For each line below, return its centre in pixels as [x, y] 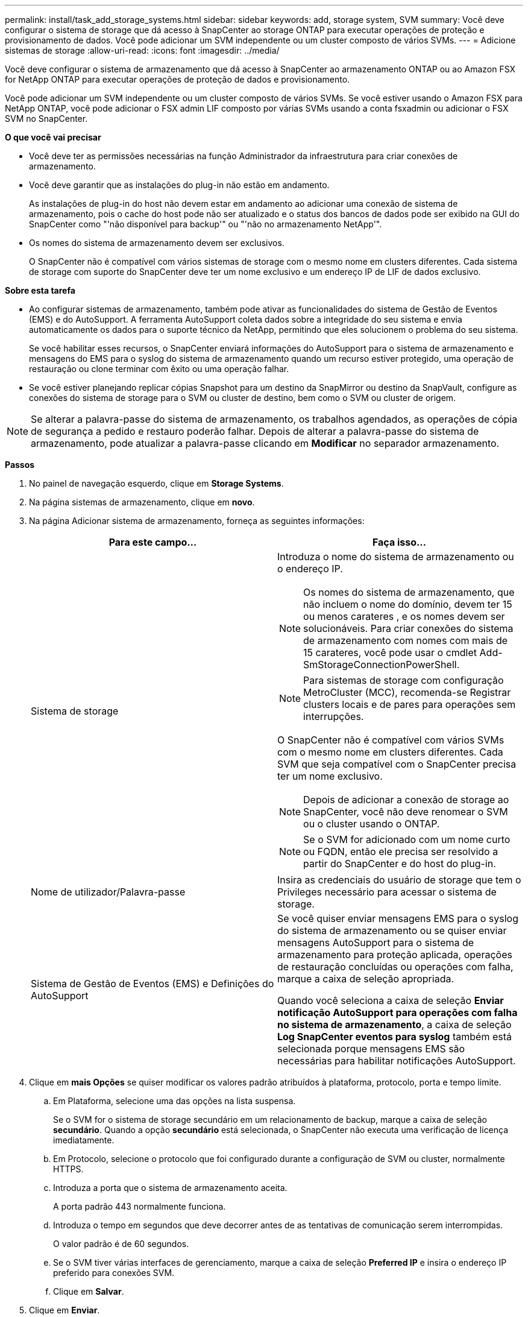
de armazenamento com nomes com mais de [406, 640]
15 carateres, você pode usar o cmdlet [390, 652]
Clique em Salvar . [89, 1291]
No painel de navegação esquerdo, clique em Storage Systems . [156, 483]
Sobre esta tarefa [40, 290]
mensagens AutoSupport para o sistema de [376, 943]
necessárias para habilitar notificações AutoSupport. [397, 1061]
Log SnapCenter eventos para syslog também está [394, 1037]
